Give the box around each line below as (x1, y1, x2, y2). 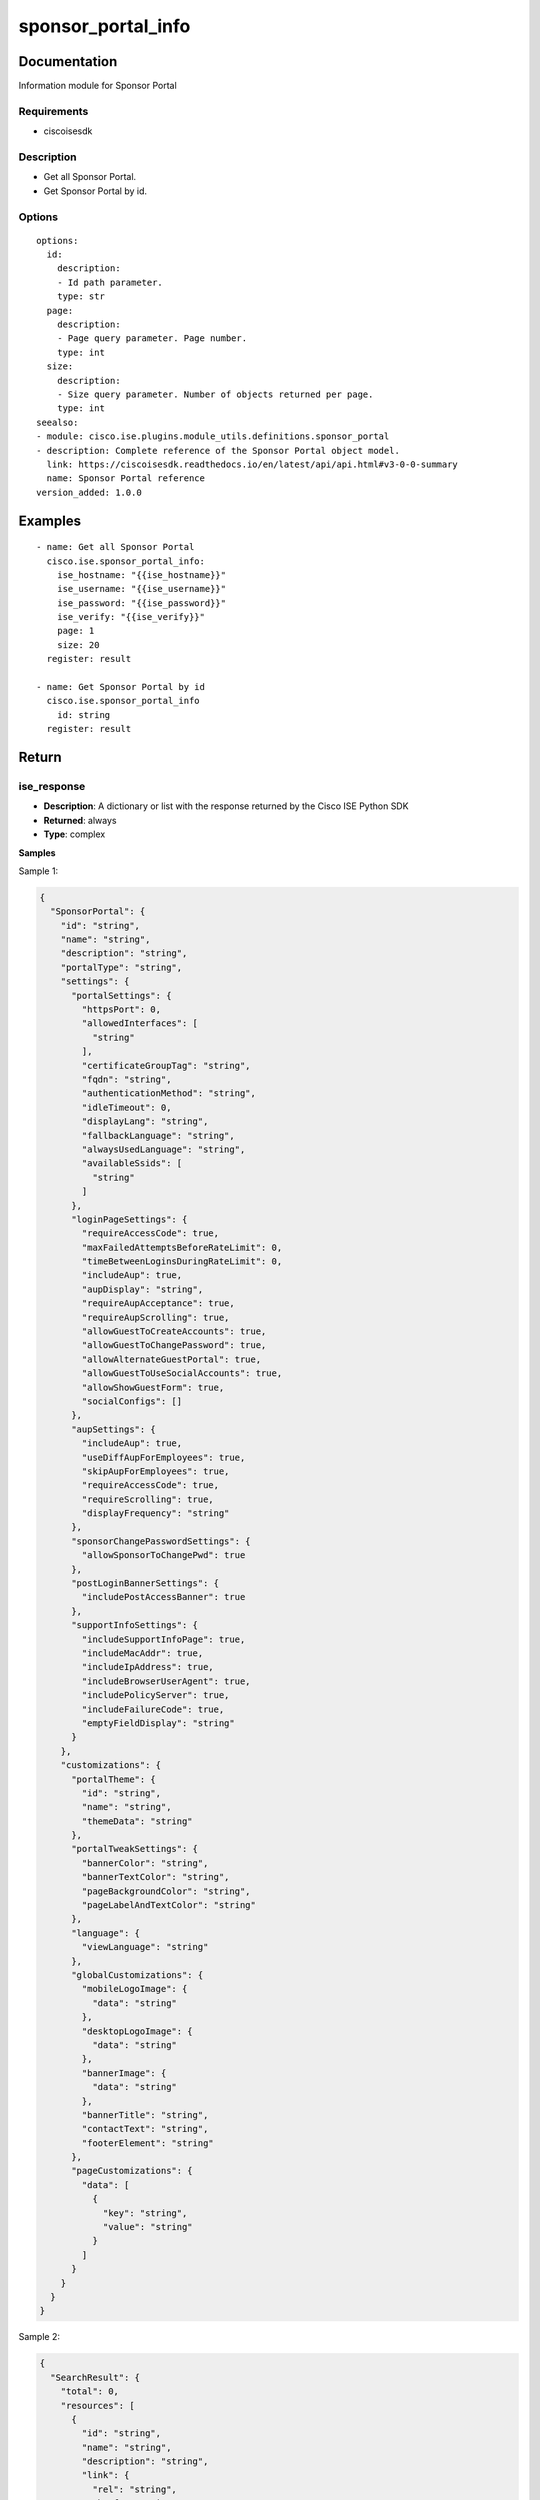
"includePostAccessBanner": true (81, 1591, 246, 1603)
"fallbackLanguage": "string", (81, 1130, 235, 1141)
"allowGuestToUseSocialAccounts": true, (81, 1368, 283, 1379)
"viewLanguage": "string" (81, 1941, 209, 1953)
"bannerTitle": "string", (81, 2109, 209, 2120)
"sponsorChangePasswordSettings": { (71, 1535, 251, 1547)
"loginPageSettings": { (71, 1213, 188, 1225)
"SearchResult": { (50, 2371, 140, 2383)
